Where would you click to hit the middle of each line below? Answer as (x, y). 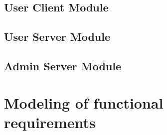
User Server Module (57, 37)
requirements (50, 122)
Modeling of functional (84, 102)
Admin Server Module (63, 66)
